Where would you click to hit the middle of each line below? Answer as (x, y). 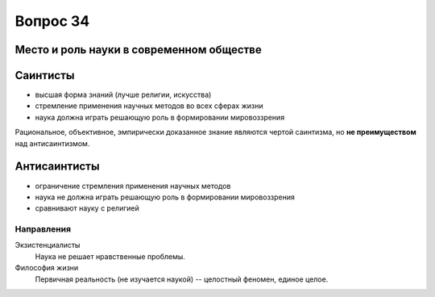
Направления (43, 229)
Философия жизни (47, 268)
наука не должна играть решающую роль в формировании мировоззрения (165, 197)
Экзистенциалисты (48, 245)
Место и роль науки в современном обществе (138, 50)
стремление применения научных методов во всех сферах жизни (149, 106)
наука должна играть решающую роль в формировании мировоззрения (160, 117)
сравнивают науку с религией (87, 208)
